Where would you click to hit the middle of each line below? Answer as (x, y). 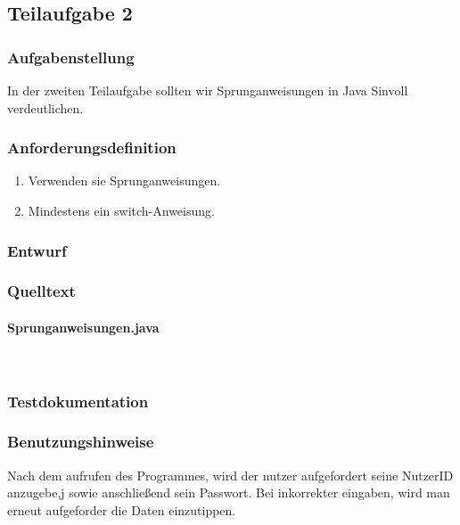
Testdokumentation (78, 401)
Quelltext (41, 291)
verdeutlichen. (45, 107)
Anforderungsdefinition (92, 148)
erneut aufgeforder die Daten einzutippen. (122, 509)
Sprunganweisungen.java (83, 327)
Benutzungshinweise (81, 442)
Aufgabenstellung (71, 57)
